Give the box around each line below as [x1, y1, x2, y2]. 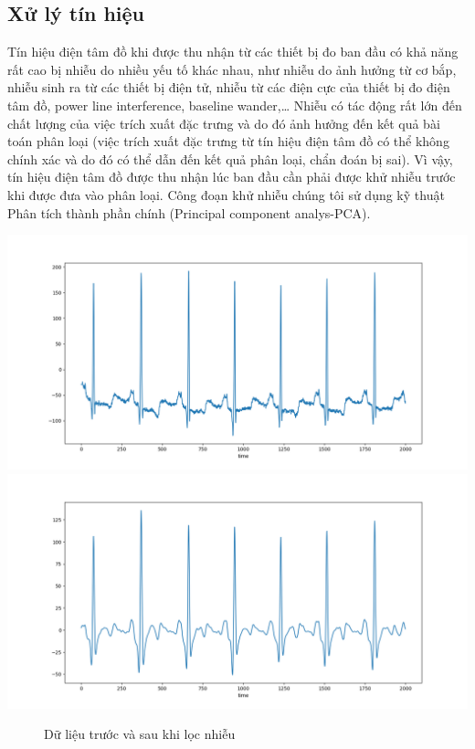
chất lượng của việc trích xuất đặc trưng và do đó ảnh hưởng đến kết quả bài [7, 113, 440, 132]
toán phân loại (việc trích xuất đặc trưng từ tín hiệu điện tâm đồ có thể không [7, 132, 449, 151]
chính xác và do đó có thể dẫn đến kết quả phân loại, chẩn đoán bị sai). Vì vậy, [7, 149, 453, 168]
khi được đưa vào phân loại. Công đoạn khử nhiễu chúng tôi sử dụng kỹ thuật [7, 185, 445, 204]
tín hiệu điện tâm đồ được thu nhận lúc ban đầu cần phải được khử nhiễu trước [7, 167, 456, 186]
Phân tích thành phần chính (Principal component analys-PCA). [7, 203, 371, 222]
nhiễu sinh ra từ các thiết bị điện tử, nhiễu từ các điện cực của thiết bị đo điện [7, 78, 450, 97]
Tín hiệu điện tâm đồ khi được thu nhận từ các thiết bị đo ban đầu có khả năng [7, 42, 459, 61]
